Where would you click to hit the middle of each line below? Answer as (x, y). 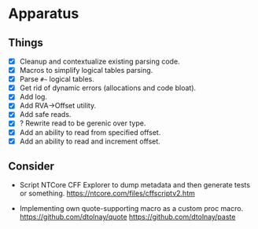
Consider (31, 167)
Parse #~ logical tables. (57, 79)
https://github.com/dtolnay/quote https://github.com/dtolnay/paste (127, 217)
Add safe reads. (45, 114)
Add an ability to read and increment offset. (90, 141)
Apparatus (44, 14)
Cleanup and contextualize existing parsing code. (100, 61)
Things (26, 43)
